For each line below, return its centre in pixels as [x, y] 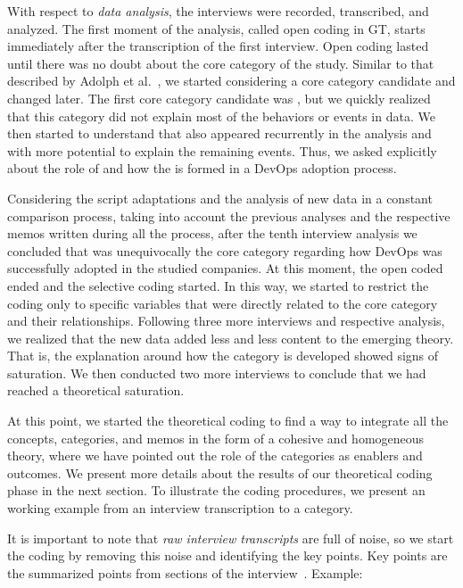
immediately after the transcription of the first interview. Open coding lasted [218, 46]
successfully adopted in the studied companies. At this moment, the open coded [225, 268]
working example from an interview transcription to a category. [180, 508]
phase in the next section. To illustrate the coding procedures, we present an [216, 490]
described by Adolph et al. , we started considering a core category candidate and [231, 81]
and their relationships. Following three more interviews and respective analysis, [226, 321]
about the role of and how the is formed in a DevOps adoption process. [202, 168]
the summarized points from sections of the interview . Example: [185, 572]
